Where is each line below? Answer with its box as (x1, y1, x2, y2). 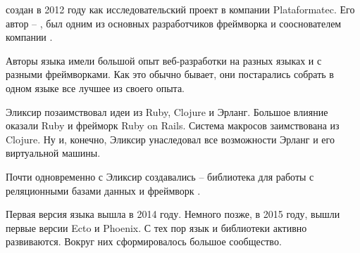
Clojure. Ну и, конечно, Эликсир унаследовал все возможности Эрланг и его (6, 131, 335, 146)
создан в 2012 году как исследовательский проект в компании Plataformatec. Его (6, 2, 355, 16)
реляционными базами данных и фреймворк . (6, 183, 201, 197)
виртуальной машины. (6, 145, 101, 160)
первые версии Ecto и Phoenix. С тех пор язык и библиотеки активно (6, 220, 307, 235)
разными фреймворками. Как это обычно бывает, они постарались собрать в (6, 67, 334, 82)
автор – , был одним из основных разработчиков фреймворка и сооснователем (6, 15, 342, 30)
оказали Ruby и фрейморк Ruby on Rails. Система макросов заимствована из (6, 118, 340, 133)
